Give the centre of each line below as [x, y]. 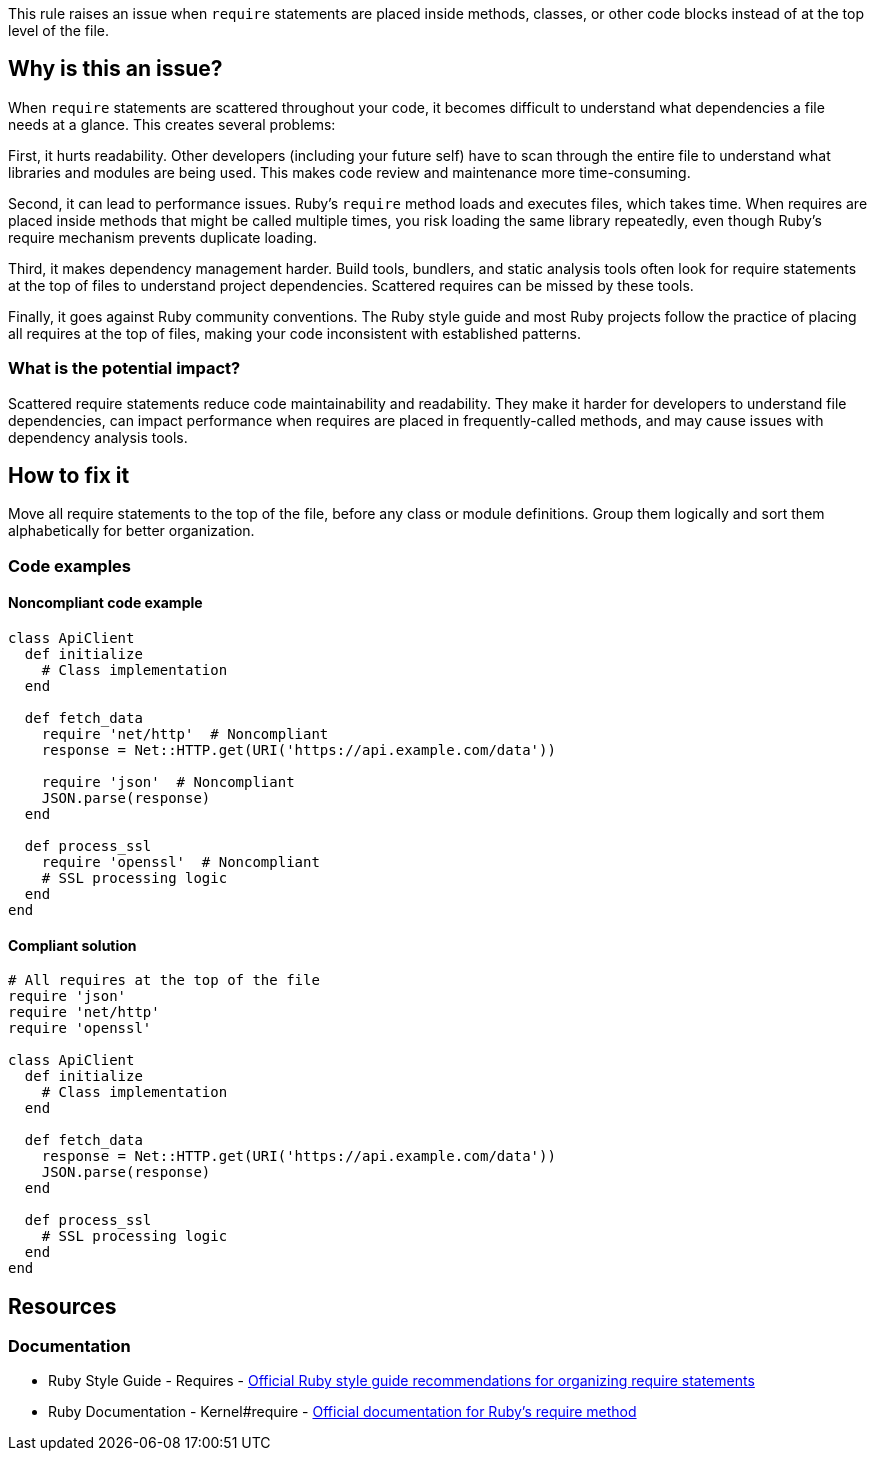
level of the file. [58, 30]
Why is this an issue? [115, 69]
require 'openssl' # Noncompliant [180, 862]
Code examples [70, 565]
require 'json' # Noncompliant [168, 782]
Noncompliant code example [105, 603]
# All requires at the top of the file [164, 980]
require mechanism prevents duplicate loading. [163, 237]
